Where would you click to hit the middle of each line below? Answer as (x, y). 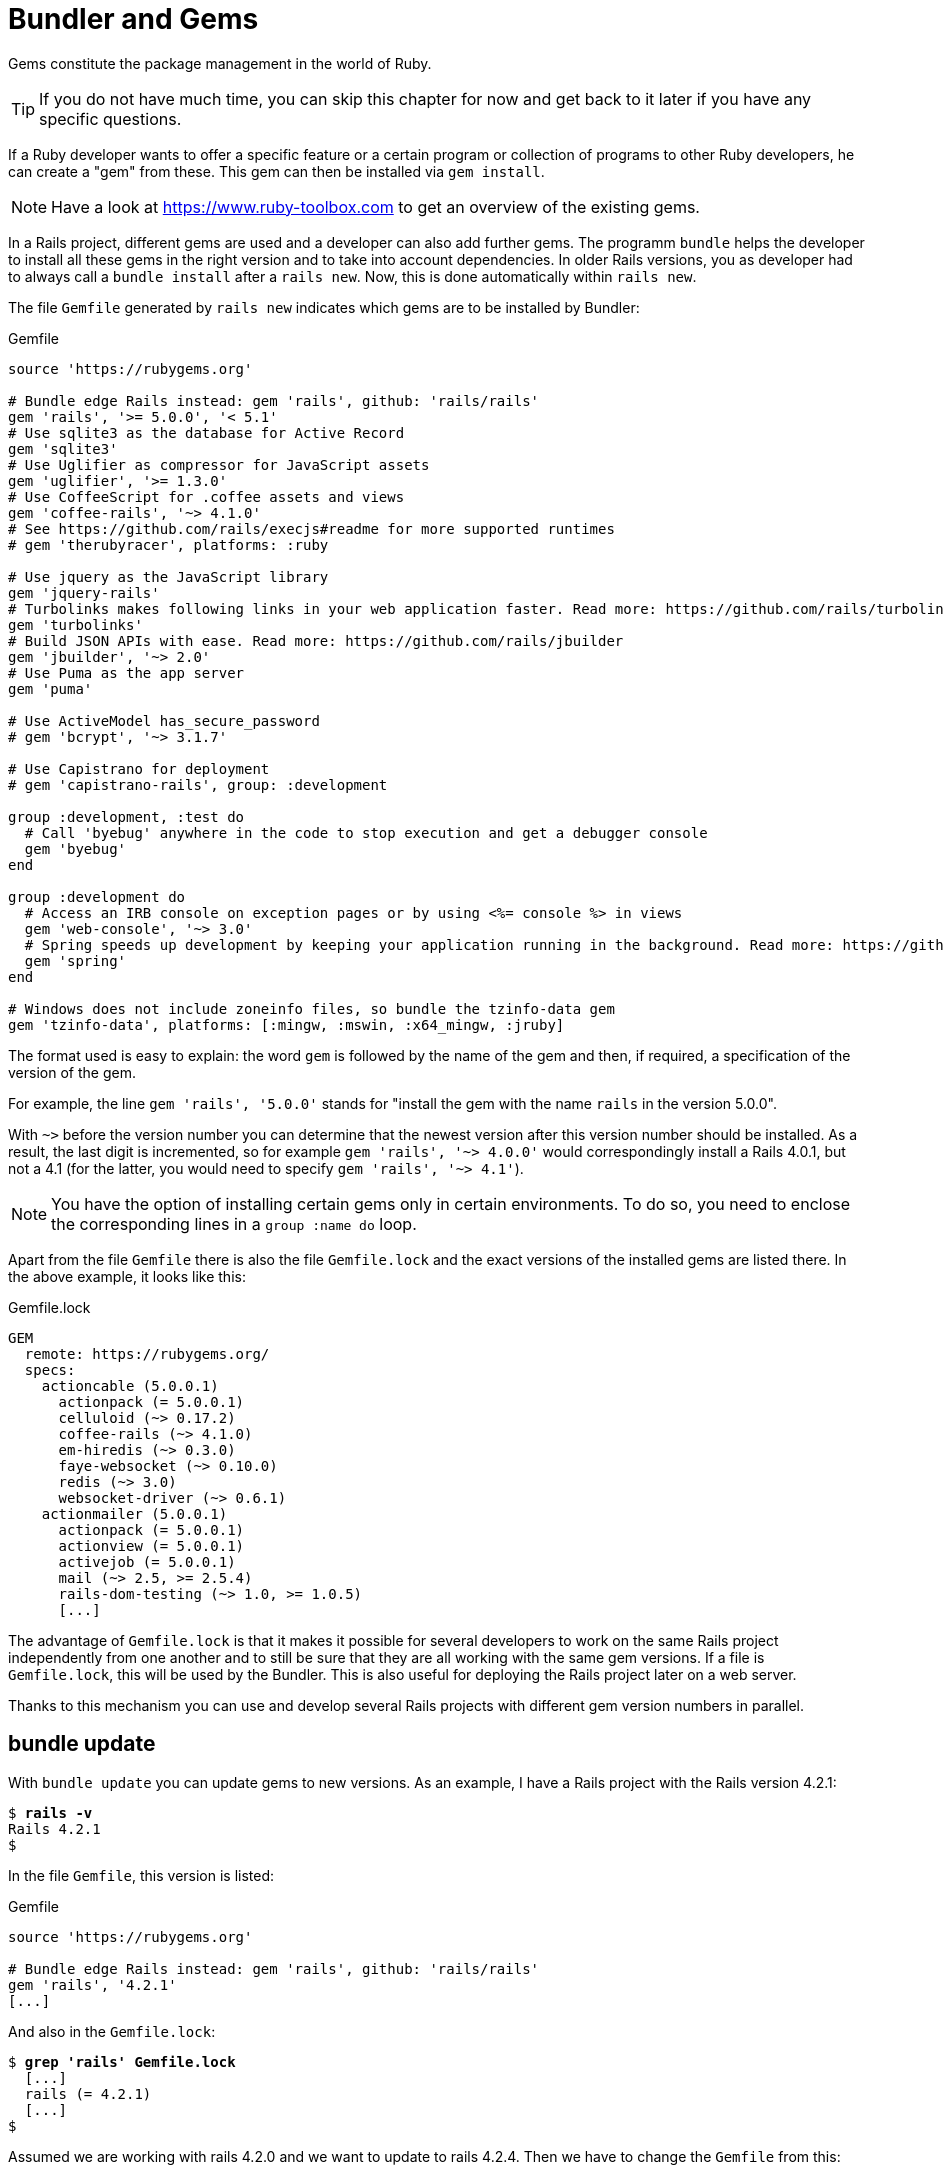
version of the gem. (72, 1072)
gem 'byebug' (75, 848)
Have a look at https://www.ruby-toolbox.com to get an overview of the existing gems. (375, 206)
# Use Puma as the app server (126, 672)
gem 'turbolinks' (75, 624)
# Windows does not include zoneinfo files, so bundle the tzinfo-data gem (311, 1008)
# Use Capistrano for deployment (139, 768)
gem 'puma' (50, 688)
